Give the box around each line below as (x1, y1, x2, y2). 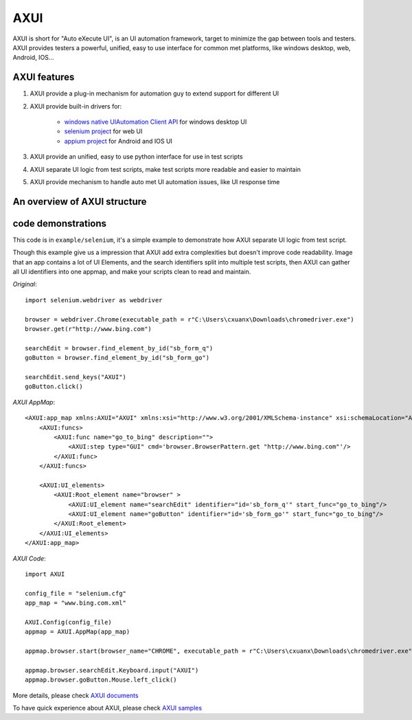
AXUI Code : (12, 554, 46, 563)
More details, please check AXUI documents (12, 691, 139, 699)
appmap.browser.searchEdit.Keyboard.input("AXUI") (25, 666, 199, 674)
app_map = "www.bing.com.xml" (25, 599, 127, 607)
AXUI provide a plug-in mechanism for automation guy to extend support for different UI (30, 89, 279, 98)
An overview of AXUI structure (12, 196, 147, 207)
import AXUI (25, 570, 65, 578)
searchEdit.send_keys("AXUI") (25, 373, 127, 381)
